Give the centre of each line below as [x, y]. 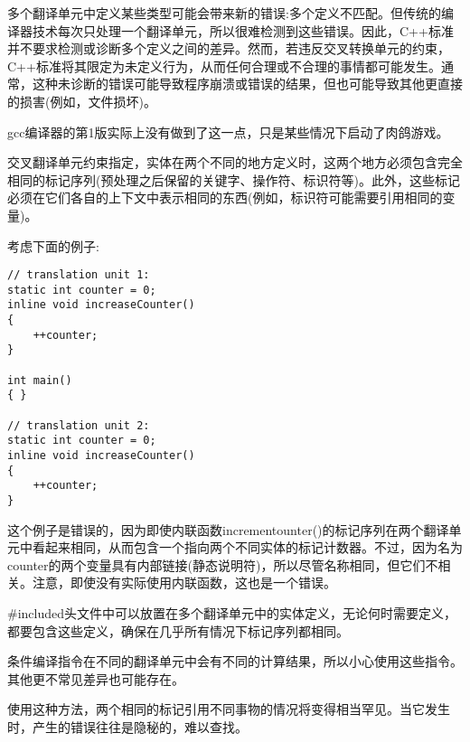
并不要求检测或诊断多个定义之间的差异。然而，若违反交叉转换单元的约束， [229, 48]
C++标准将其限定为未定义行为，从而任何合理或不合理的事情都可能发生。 [224, 66]
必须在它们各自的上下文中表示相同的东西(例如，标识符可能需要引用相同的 [225, 197]
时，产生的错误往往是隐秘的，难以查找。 [127, 726]
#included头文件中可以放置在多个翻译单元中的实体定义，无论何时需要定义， [232, 613]
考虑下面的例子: [53, 245]
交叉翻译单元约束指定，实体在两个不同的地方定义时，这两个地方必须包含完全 [235, 162]
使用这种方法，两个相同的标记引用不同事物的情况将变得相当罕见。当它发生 [229, 709]
